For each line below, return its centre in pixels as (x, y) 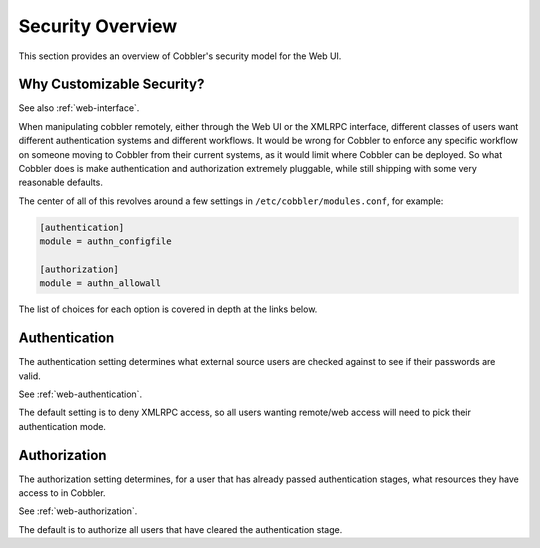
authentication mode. (62, 426)
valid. (30, 376)
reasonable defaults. (61, 182)
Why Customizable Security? (111, 84)
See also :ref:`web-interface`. (79, 108)
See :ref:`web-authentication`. (80, 394)
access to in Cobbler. (62, 493)
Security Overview (98, 26)
